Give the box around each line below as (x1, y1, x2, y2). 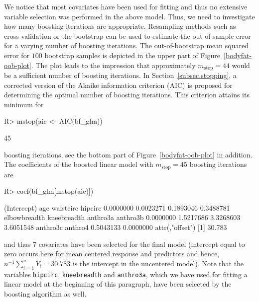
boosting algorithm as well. (4, 288, 87, 299)
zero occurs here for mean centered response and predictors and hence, (4, 248, 220, 259)
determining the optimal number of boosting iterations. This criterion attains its (4, 89, 250, 100)
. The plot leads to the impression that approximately (31, 60, 196, 70)
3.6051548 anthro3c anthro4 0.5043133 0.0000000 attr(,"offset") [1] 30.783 (4, 222, 227, 232)
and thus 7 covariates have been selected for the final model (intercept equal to (4, 238, 245, 249)
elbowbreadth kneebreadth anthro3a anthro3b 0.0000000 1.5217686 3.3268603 (4, 212, 241, 223)
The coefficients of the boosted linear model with (4, 159, 153, 169)
